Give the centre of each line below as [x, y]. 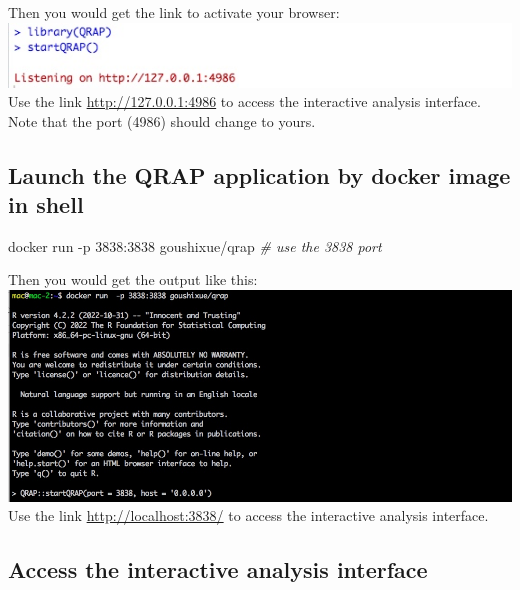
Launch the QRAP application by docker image [259, 174]
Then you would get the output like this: [133, 279]
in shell [46, 204]
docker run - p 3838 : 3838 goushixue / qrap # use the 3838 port [195, 245]
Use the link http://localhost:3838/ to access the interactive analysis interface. [248, 515]
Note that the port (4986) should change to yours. [162, 120]
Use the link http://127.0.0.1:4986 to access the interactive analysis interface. [244, 101]
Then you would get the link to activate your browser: [174, 12]
